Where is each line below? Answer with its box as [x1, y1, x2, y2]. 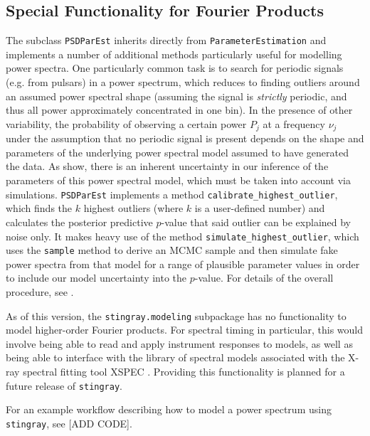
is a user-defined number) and [194, 201, 325, 216]
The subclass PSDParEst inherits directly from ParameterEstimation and [6, 33, 327, 48]
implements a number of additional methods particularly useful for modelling [6, 46, 342, 61]
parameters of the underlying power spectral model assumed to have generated [6, 144, 349, 159]
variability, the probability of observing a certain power [6, 116, 247, 131]
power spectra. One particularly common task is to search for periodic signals [6, 60, 344, 75]
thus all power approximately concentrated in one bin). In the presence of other [6, 102, 353, 117]
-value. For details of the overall [194, 270, 334, 285]
